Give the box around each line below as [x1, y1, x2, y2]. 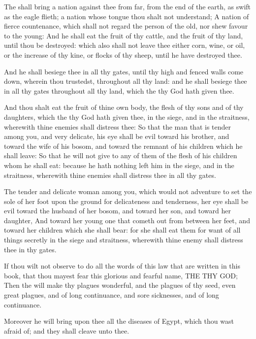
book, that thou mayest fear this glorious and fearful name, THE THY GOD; [4, 270, 238, 280]
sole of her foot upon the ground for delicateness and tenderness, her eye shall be [4, 196, 249, 206]
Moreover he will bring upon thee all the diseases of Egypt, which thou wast [4, 316, 234, 326]
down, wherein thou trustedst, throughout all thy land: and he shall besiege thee [4, 76, 247, 86]
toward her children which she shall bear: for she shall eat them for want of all [4, 225, 241, 235]
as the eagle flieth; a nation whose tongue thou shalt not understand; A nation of [4, 11, 249, 21]
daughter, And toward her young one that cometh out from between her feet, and [4, 215, 250, 225]
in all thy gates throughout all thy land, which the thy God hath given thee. [4, 85, 234, 96]
